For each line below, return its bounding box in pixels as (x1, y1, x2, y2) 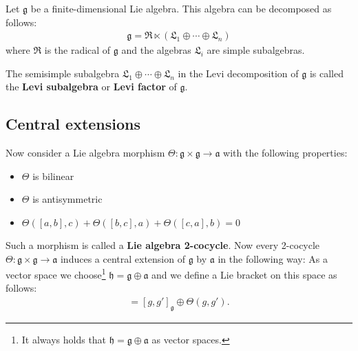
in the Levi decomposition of (178, 66, 299, 80)
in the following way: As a (218, 251, 328, 265)
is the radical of (44, 43, 111, 57)
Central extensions (6, 113, 141, 134)
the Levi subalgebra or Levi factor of (6, 79, 177, 94)
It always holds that (21, 332, 107, 346)
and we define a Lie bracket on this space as (151, 267, 337, 281)
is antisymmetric (32, 192, 103, 206)
